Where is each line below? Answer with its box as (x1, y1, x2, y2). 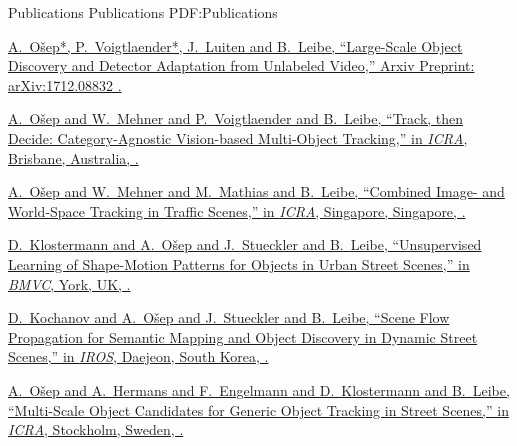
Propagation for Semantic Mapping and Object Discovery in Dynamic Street (8, 326, 478, 347)
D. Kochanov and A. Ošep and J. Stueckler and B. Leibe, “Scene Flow (8, 307, 450, 328)
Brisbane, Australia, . (8, 147, 139, 168)
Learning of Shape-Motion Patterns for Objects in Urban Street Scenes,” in (8, 253, 470, 274)
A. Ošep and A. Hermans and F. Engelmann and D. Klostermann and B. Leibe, (8, 379, 510, 400)
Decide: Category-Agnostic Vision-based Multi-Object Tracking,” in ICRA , (8, 127, 468, 148)
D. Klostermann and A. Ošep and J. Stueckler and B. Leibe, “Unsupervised (8, 234, 482, 255)
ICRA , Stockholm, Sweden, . (8, 419, 184, 440)
